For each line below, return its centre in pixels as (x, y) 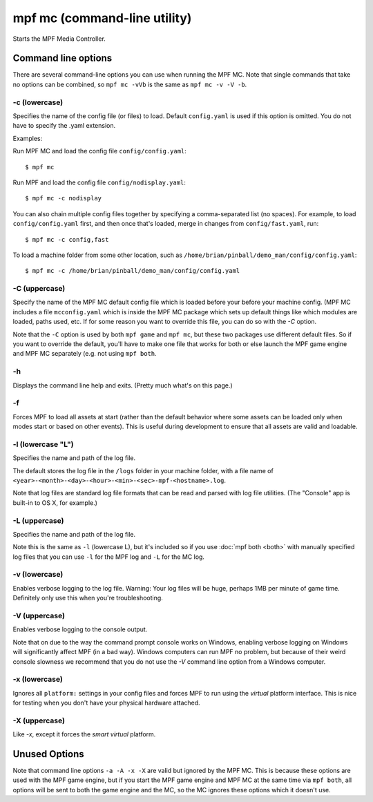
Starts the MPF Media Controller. (59, 39)
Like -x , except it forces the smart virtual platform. (84, 734)
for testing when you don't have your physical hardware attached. (106, 703)
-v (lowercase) (38, 575)
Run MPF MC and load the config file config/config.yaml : (99, 151)
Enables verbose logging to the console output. (80, 629)
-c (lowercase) (38, 102)
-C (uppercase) (39, 289)
